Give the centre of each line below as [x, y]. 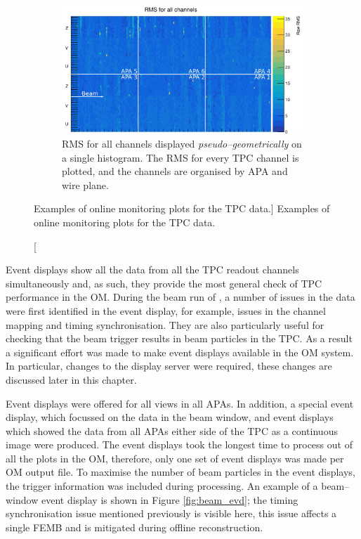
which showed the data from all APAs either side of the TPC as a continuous [172, 430]
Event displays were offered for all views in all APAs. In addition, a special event [180, 403]
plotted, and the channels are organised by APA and [175, 171]
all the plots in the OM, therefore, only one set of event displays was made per [175, 458]
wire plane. [85, 184]
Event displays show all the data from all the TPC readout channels [152, 269]
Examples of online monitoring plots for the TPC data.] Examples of [182, 208]
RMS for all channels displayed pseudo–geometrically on [182, 143]
